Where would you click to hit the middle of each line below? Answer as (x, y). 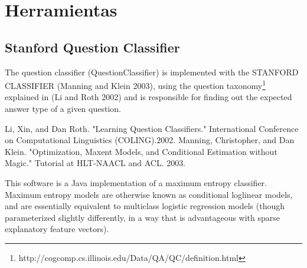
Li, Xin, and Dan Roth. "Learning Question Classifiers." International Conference (152, 128)
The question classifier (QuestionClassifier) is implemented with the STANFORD (152, 72)
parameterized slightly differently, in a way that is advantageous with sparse (143, 217)
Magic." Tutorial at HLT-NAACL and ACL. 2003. (95, 163)
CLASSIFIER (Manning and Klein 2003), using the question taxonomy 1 (135, 85)
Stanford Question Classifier (92, 47)
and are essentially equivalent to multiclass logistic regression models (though (145, 206)
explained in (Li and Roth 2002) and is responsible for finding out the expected (148, 97)
